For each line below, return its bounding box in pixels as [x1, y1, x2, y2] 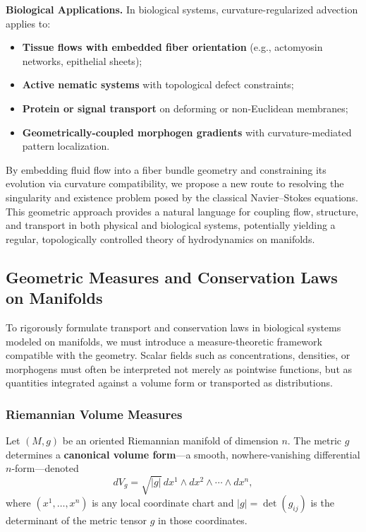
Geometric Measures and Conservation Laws [6, 266, 338, 288]
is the [310, 495, 334, 510]
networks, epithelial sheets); [22, 53, 142, 68]
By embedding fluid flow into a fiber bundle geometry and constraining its [6, 162, 327, 177]
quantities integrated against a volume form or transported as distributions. [6, 375, 333, 390]
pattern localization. [22, 138, 110, 153]
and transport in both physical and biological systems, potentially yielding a [6, 218, 336, 232]
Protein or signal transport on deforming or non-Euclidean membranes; [22, 100, 348, 115]
